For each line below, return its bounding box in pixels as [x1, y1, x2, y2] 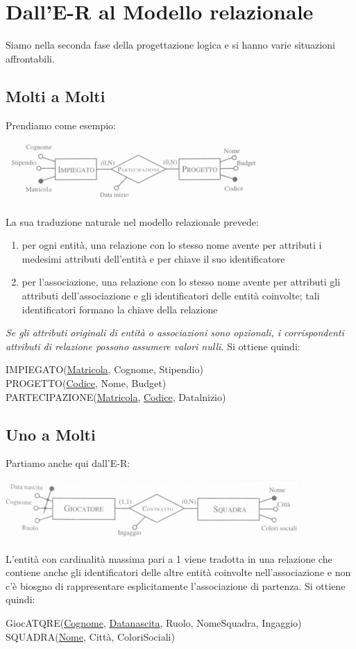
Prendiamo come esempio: [6, 117, 116, 132]
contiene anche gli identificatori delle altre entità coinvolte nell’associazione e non [6, 565, 351, 580]
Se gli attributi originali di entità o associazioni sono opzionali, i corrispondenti [6, 325, 344, 340]
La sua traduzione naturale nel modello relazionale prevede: [6, 214, 259, 229]
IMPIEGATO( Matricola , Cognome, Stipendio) [6, 362, 203, 377]
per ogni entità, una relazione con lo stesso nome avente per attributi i [22, 238, 322, 252]
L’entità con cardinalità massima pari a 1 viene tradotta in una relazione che [6, 551, 332, 566]
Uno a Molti [6, 423, 96, 445]
